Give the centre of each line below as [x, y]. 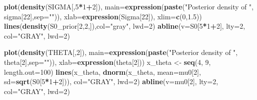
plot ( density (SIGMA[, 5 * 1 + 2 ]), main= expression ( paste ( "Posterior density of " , [129, 6]
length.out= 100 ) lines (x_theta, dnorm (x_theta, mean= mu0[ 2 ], [103, 72]
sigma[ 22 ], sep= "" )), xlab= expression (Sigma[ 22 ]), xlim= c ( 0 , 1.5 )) [103, 16]
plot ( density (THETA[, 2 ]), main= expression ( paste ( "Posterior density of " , [121, 52]
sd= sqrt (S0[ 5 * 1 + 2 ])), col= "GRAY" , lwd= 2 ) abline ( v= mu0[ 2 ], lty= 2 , [111, 81]
